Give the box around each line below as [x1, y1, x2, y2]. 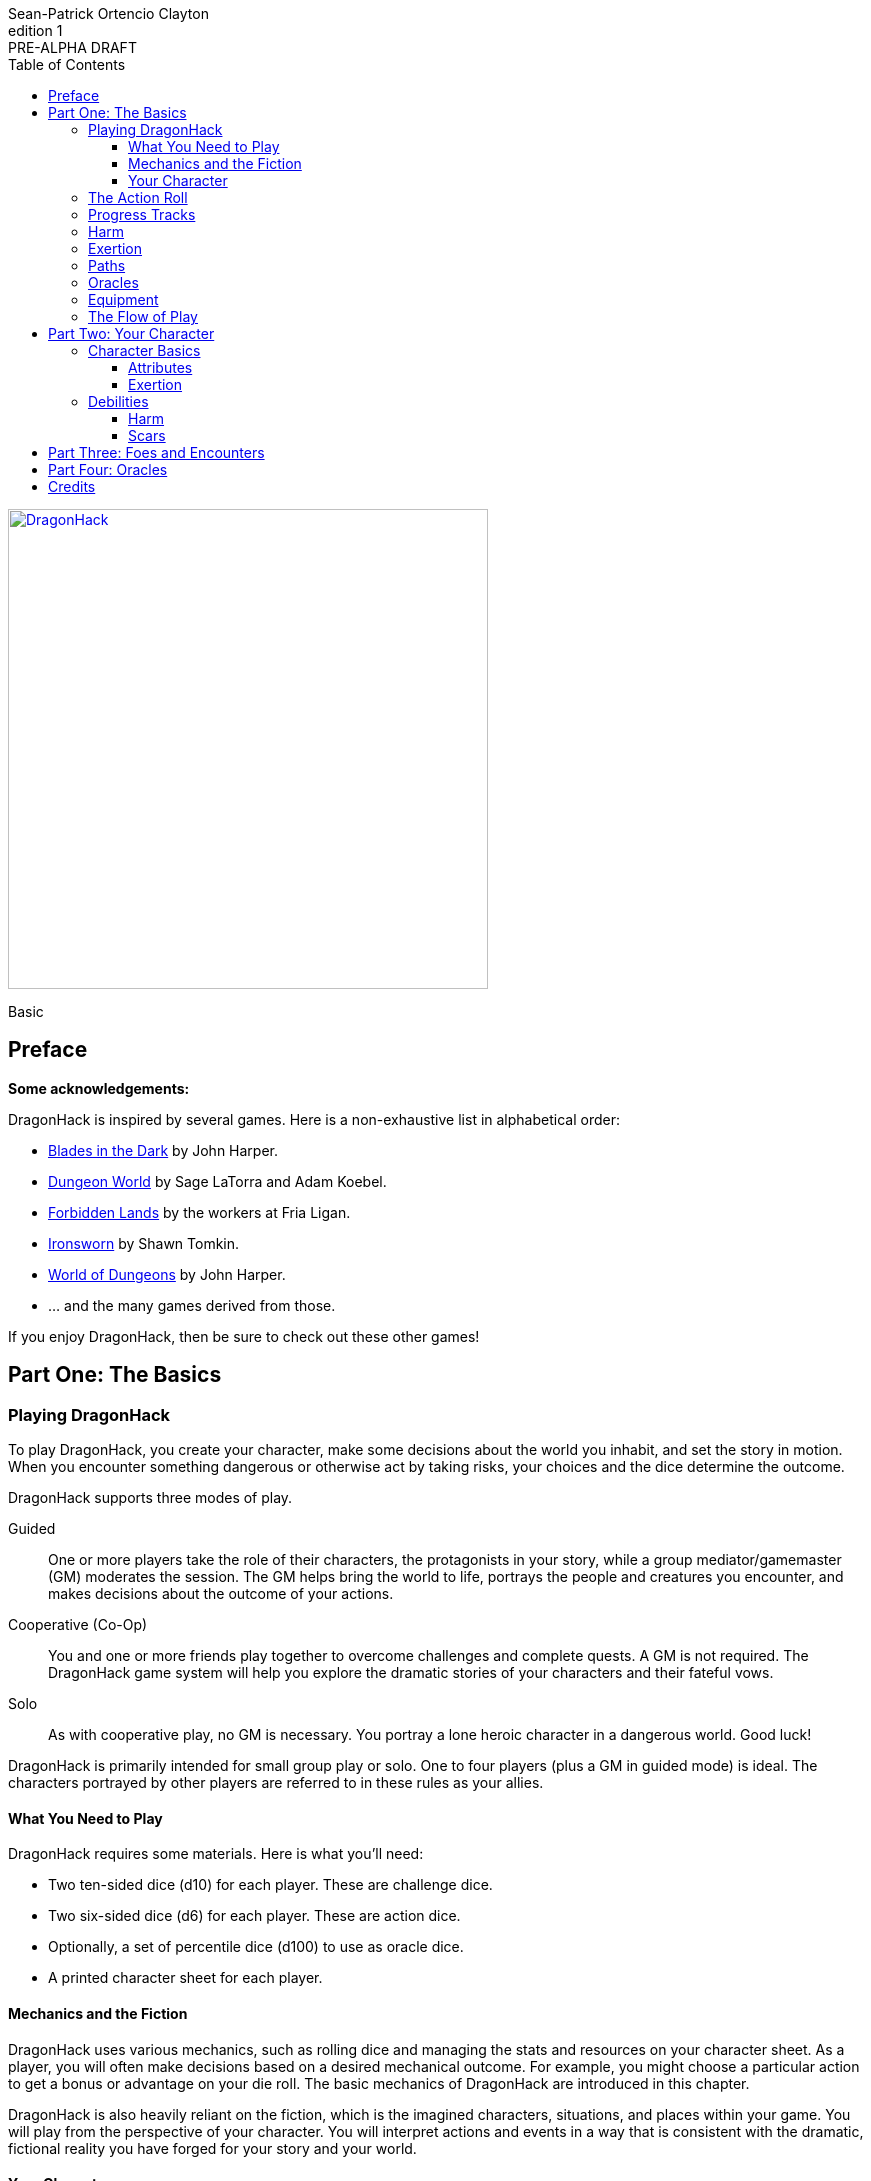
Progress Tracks [88, 206, 196, 223]
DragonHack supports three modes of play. [8, 1489, 293, 1507]
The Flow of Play [88, 308, 198, 325]
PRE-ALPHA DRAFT [8, 39, 137, 56]
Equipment [88, 291, 159, 308]
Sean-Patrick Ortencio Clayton [8, 5, 209, 22]
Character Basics [88, 342, 201, 359]
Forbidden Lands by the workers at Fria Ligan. [48, 1203, 351, 1221]
